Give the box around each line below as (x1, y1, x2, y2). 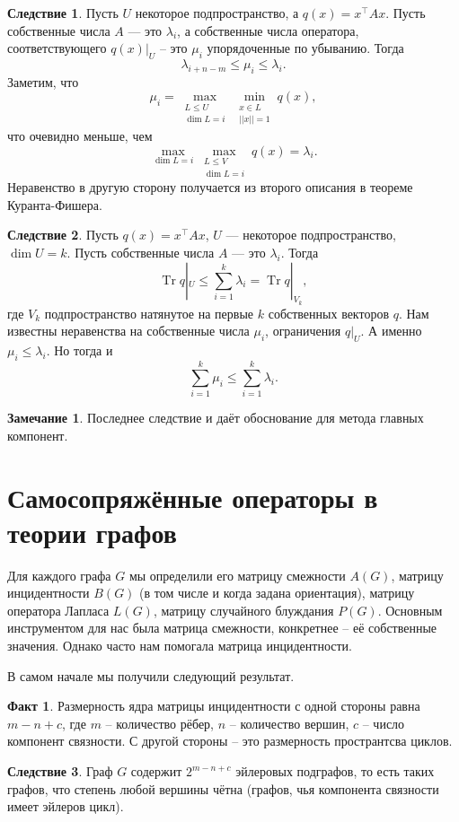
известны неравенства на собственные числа (7, 321, 250, 340)
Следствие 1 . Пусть (7, 4, 119, 22)
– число (362, 713, 405, 732)
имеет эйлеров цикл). (7, 797, 124, 816)
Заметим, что (7, 72, 79, 91)
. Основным (377, 600, 443, 619)
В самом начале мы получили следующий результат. (7, 666, 295, 685)
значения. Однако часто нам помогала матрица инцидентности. (7, 636, 352, 655)
